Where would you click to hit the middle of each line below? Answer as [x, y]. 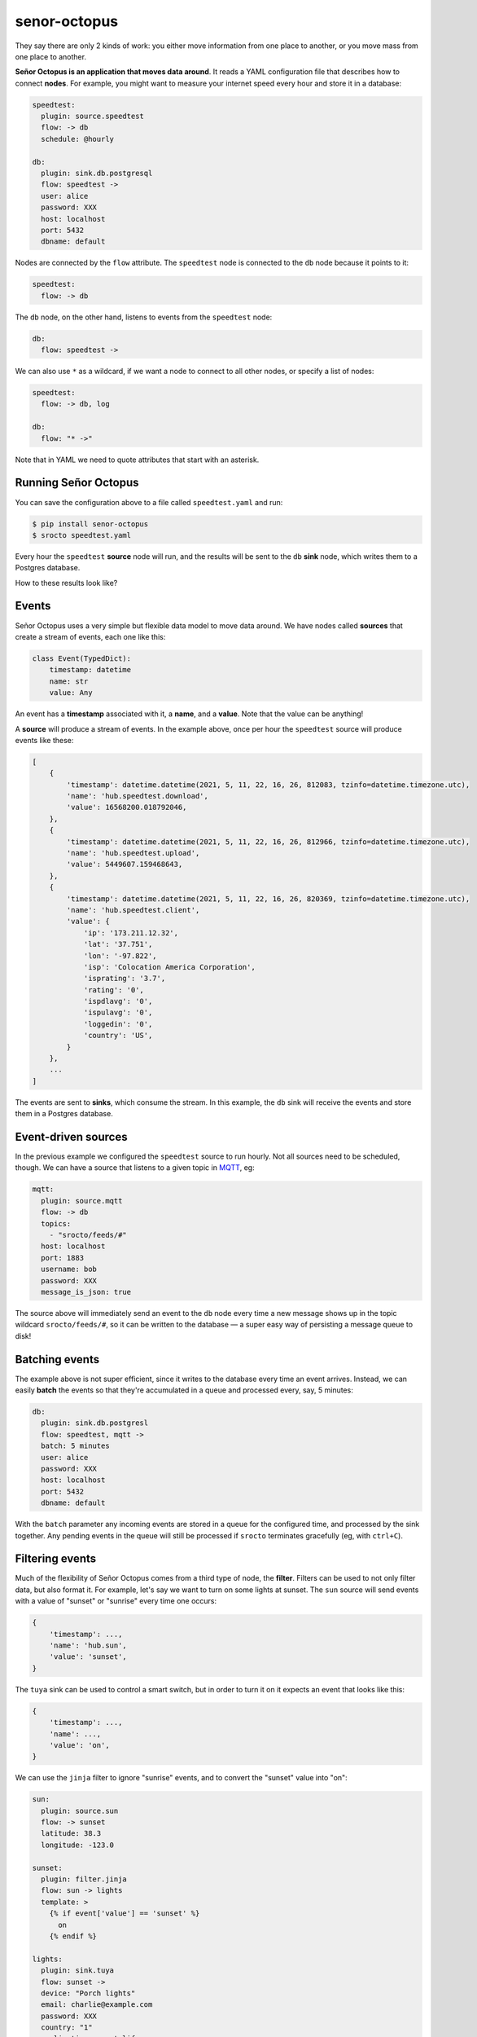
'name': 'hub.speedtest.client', [133, 910]
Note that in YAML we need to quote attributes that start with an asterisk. [137, 460]
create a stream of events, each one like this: [90, 636]
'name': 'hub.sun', [88, 1645]
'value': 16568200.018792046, [127, 807]
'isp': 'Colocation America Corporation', [169, 967]
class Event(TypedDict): [82, 658]
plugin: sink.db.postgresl [95, 1423]
